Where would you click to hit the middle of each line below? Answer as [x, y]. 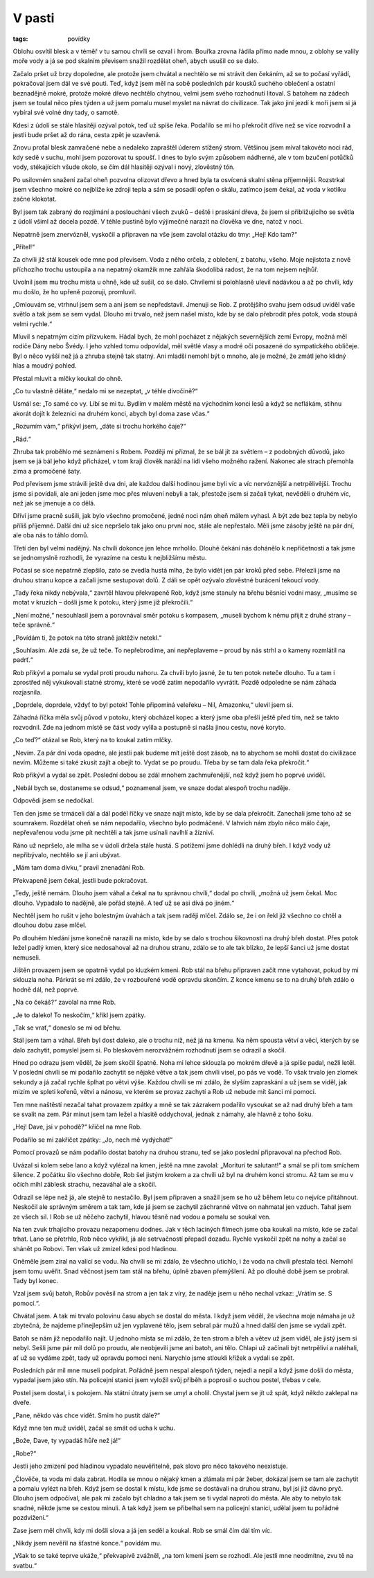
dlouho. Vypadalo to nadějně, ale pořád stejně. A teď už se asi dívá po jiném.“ [124, 903]
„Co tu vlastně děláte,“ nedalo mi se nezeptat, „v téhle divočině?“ [105, 391]
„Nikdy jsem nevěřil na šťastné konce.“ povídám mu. [87, 1543]
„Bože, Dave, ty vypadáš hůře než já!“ [67, 1441]
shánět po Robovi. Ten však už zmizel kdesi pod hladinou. [95, 1248]
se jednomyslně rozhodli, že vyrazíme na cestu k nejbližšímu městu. [110, 557]
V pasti [34, 18]
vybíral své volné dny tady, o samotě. [66, 113]
